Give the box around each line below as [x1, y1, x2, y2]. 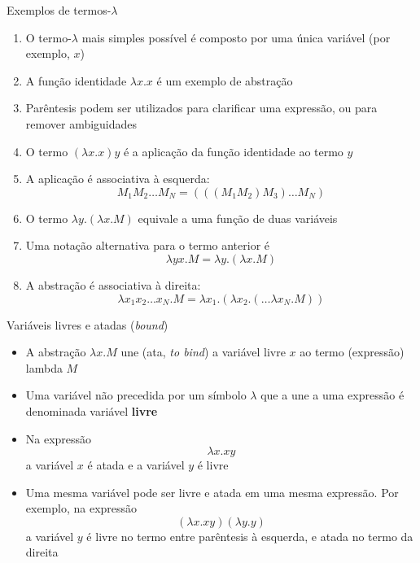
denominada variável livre [25, 402, 158, 419]
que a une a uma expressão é [260, 386, 405, 404]
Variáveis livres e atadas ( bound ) [7, 316, 168, 333]
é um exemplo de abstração [156, 72, 293, 89]
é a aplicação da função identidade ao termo [123, 142, 343, 159]
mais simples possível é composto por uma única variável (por [81, 28, 391, 46]
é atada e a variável [87, 456, 185, 474]
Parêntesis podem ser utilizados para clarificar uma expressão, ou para [25, 99, 378, 116]
